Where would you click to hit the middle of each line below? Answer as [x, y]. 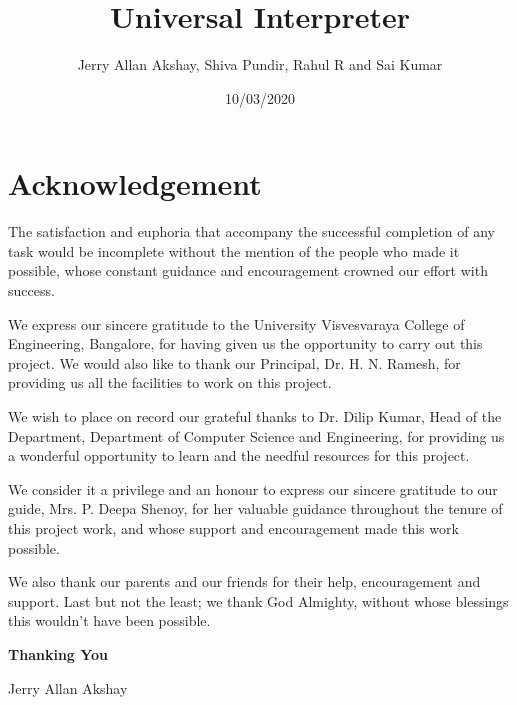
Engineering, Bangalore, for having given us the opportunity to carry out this [245, 343]
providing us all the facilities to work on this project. [170, 382]
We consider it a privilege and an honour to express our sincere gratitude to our [253, 488]
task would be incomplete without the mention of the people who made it [234, 250]
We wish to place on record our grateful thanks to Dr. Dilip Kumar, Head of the [255, 416]
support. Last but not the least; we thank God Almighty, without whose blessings [258, 600]
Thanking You [58, 653]
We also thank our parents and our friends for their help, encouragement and [244, 581]
